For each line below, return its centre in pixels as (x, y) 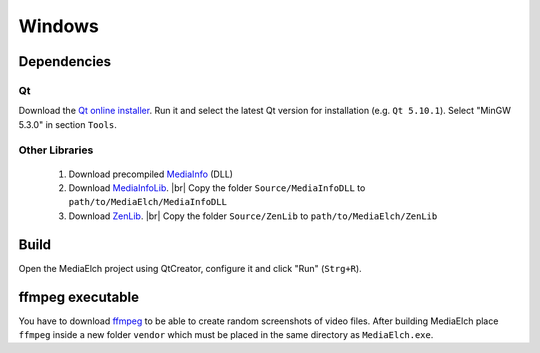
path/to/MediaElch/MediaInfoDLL (147, 202)
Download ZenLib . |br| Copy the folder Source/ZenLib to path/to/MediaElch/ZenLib (253, 216)
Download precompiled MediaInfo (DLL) (151, 174)
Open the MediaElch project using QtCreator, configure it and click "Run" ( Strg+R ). (190, 268)
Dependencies (65, 61)
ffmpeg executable (79, 296)
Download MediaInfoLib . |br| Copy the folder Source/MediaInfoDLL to (217, 188)
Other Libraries (56, 150)
